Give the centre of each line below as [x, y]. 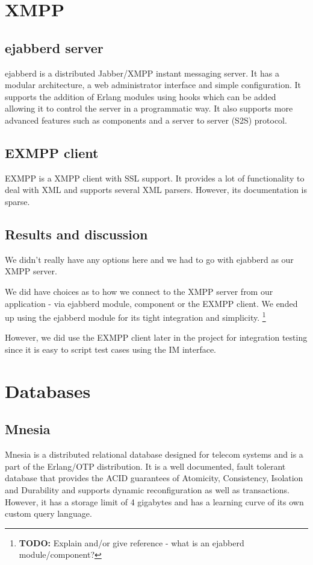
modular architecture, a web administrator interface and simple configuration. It [153, 85]
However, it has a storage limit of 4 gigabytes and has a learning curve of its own [154, 501]
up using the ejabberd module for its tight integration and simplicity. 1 [135, 316]
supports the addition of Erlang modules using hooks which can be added [141, 96]
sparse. [17, 201]
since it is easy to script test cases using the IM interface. [111, 349]
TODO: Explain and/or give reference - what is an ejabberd [132, 542]
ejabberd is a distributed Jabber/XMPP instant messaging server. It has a [142, 73]
